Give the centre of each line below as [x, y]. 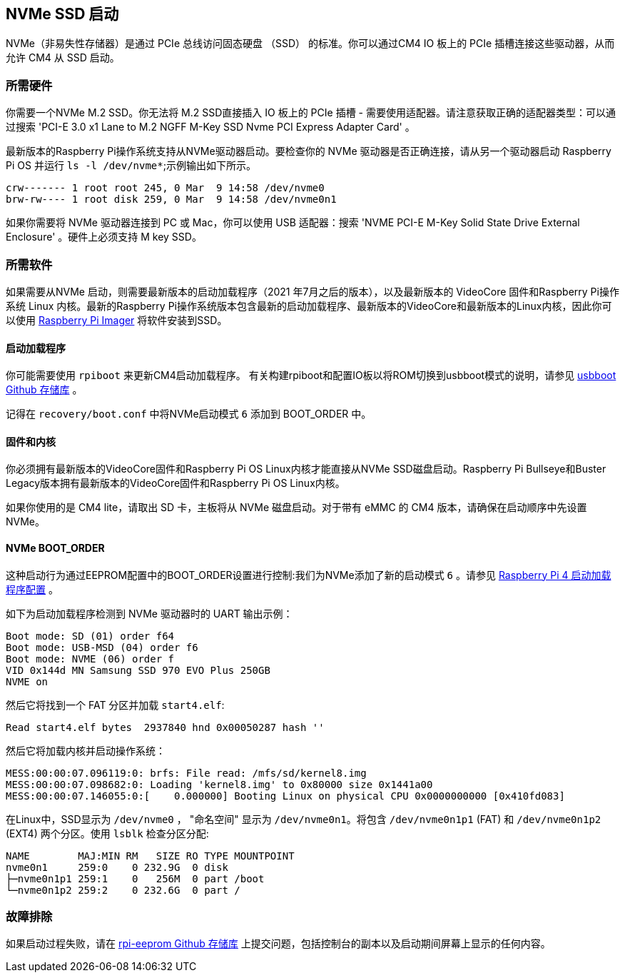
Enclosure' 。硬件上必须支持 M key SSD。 [104, 237]
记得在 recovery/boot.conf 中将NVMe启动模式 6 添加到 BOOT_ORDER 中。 [189, 414]
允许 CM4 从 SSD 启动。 [63, 58]
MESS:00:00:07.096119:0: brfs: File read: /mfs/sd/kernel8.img [186, 773]
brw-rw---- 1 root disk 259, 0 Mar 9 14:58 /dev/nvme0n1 [171, 200]
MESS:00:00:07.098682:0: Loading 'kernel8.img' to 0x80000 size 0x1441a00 [219, 784]
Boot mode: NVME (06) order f [90, 659]
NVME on [27, 681]
